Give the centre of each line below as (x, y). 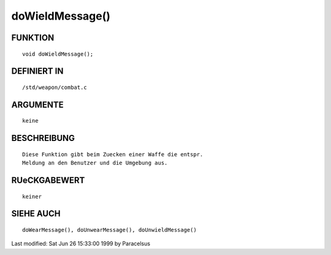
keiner (32, 196)
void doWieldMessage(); (58, 54)
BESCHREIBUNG (43, 138)
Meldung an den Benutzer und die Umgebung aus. (95, 163)
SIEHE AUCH (36, 214)
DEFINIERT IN (37, 71)
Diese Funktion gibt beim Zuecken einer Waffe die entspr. (113, 154)
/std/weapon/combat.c (55, 87)
